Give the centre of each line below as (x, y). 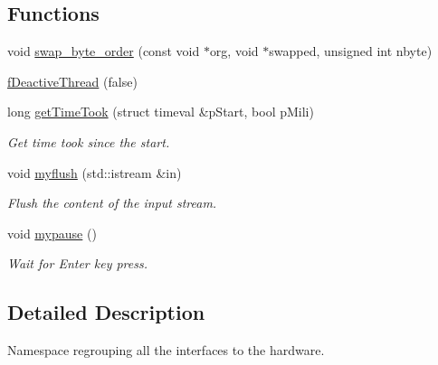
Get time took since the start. (89, 141)
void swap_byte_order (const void (104, 51)
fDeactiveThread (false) (72, 81)
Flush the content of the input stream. (112, 203)
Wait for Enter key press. (77, 263)
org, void (234, 51)
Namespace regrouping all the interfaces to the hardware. (166, 350)
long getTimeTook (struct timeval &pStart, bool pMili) (161, 112)
